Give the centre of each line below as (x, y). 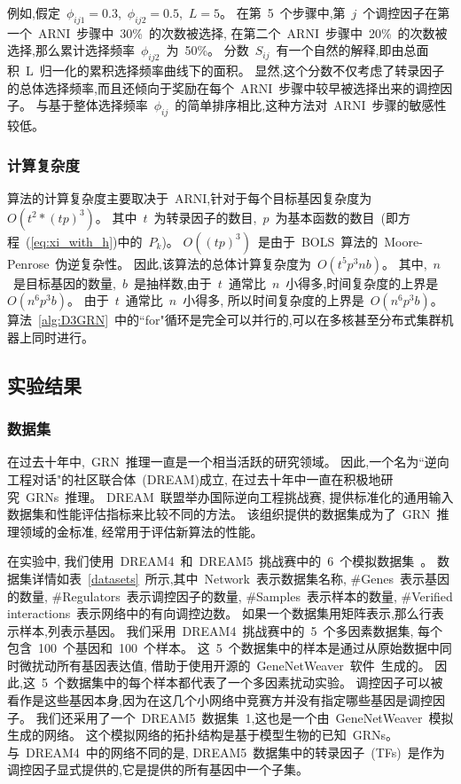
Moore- (403, 241)
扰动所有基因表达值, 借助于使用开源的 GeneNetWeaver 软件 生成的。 (231, 665)
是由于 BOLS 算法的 (318, 241)
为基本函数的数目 (325, 217)
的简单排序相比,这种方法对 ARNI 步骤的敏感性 (311, 105)
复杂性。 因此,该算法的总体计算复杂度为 (195, 263)
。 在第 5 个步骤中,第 (283, 12)
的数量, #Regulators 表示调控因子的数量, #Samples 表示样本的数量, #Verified (230, 596)
